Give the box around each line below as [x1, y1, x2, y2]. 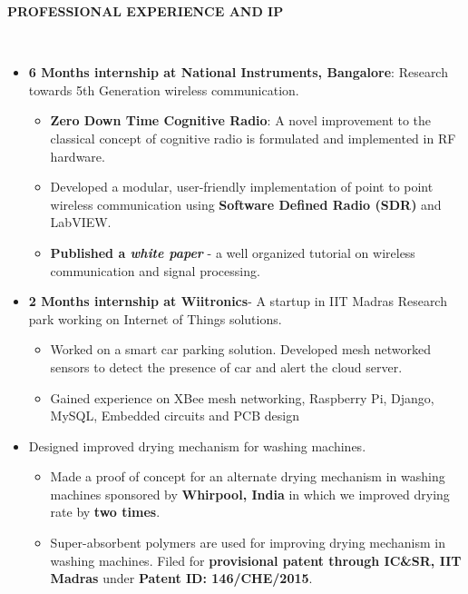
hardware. [50, 146, 105, 165]
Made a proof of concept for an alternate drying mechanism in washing [50, 467, 445, 486]
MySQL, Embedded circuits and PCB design [50, 406, 299, 425]
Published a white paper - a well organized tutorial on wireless [50, 243, 415, 262]
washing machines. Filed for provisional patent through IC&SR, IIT [50, 550, 462, 569]
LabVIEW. [50, 213, 112, 232]
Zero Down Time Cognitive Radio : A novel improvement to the [50, 111, 432, 130]
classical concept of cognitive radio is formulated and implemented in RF [50, 128, 456, 147]
